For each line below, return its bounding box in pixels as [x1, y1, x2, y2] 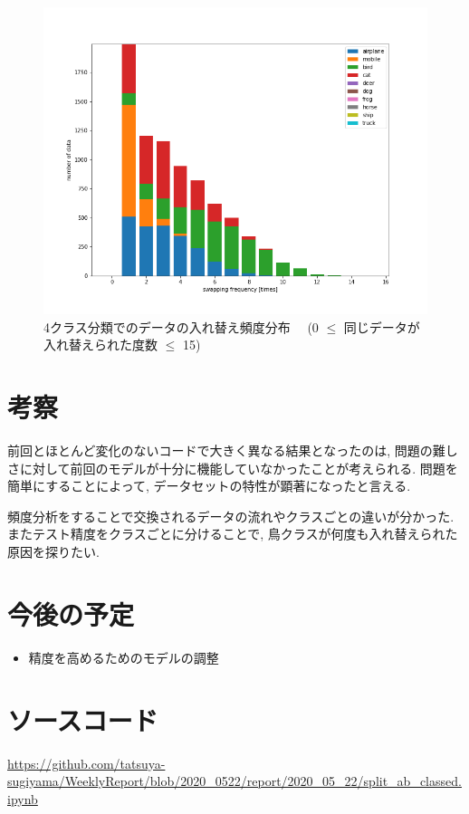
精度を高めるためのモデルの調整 [28, 647, 219, 666]
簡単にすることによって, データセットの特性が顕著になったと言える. [7, 476, 411, 495]
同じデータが [343, 317, 420, 336]
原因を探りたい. [7, 542, 100, 561]
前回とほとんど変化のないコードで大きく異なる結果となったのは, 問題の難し [7, 441, 458, 460]
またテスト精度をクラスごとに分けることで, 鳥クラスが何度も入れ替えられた [7, 524, 458, 543]
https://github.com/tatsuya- [7, 753, 166, 772]
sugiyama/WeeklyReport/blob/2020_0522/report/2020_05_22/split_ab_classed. [7, 771, 462, 790]
